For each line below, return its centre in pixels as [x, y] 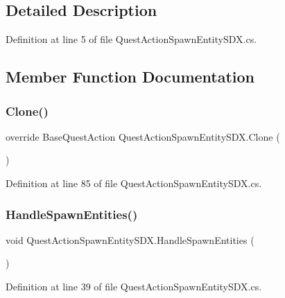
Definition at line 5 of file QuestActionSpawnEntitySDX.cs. [131, 39]
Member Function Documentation [130, 77]
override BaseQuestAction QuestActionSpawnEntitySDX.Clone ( [143, 136]
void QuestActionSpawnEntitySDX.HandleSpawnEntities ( [130, 239]
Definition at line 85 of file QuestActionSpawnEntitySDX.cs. [134, 183]
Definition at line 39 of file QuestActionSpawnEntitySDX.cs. [134, 286]
